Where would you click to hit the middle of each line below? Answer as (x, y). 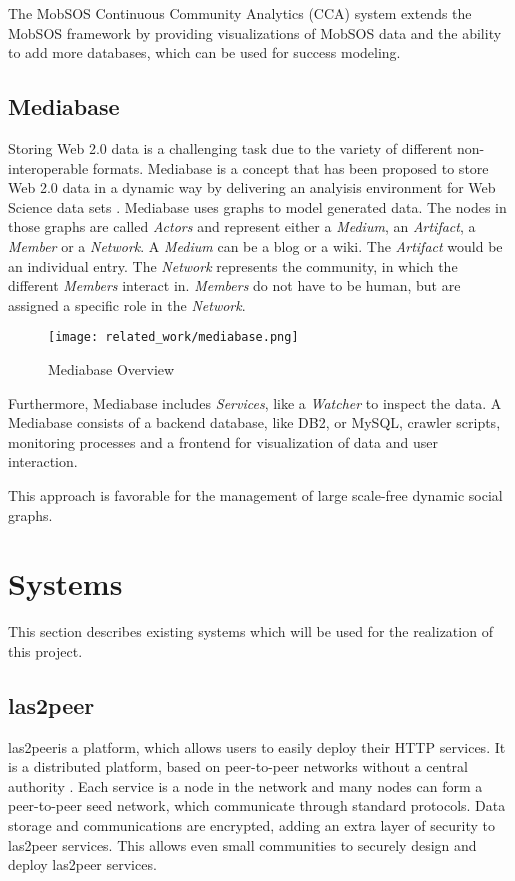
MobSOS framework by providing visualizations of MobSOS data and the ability (255, 32)
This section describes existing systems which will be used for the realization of (250, 631)
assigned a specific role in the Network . (127, 304)
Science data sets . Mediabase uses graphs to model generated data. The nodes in (257, 206)
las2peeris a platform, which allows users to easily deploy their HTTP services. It (257, 746)
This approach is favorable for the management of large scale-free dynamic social (255, 494)
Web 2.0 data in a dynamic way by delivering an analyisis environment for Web (252, 187)
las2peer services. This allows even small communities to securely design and (242, 844)
